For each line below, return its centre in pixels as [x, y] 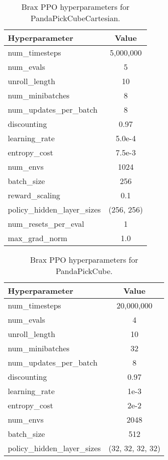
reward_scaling [34, 195]
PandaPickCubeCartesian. [75, 18]
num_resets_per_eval [46, 224]
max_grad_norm [38, 238]
